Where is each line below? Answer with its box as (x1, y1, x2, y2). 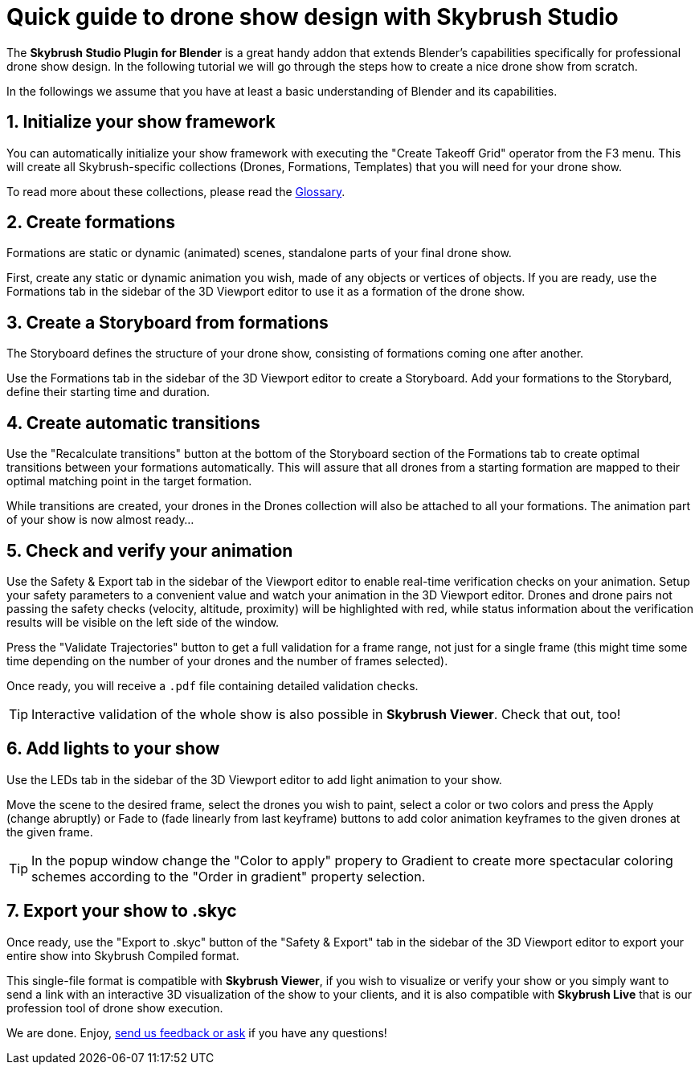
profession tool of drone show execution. (6, 1000, 223, 1015)
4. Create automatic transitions (6, 412, 260, 433)
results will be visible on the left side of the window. (6, 615, 280, 629)
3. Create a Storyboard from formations (6, 312, 329, 333)
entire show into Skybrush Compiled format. (6, 948, 239, 963)
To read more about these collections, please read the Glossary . (6, 184, 345, 198)
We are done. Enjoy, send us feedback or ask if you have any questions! (6, 1025, 387, 1040)
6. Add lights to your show (6, 738, 220, 759)
